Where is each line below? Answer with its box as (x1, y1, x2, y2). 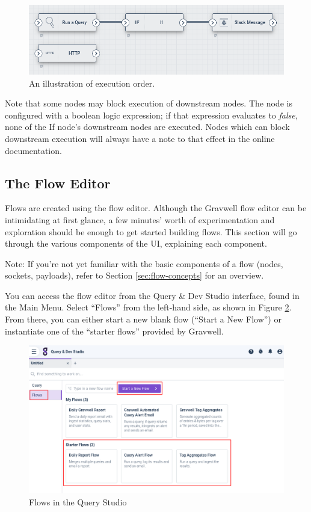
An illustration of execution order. (29, 76, 155, 89)
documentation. (5, 144, 62, 156)
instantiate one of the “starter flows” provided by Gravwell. (5, 324, 224, 337)
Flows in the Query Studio (29, 495, 127, 508)
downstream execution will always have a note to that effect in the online (5, 132, 275, 144)
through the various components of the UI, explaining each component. (5, 237, 267, 250)
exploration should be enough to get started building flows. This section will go (5, 225, 297, 238)
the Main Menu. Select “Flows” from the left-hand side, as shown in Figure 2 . (5, 301, 292, 313)
